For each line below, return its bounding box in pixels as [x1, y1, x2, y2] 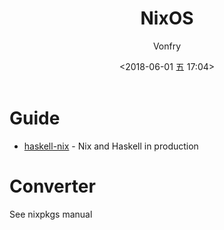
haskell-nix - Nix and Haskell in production [23, 140, 199, 152]
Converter [9, 175, 96, 197]
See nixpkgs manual [9, 208, 93, 220]
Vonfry [152, 40, 182, 52]
